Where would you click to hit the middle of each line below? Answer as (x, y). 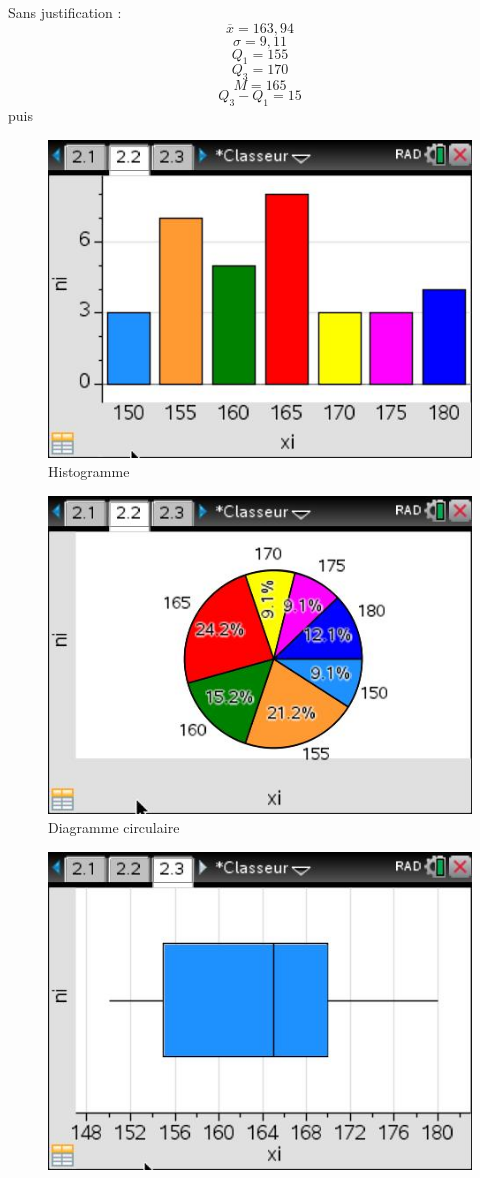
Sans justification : (65, 12)
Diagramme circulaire (114, 827)
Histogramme (89, 471)
